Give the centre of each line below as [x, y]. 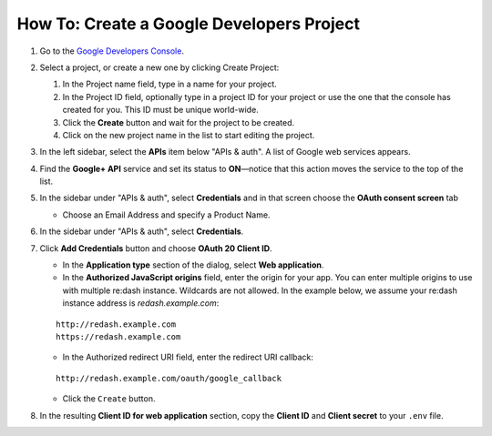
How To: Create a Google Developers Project [188, 24]
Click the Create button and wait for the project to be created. [179, 122]
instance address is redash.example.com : [141, 303]
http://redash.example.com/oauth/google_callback [169, 378]
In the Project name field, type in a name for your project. [169, 84]
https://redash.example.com [118, 336]
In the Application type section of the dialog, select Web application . [193, 265]
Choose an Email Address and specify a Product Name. [166, 215]
